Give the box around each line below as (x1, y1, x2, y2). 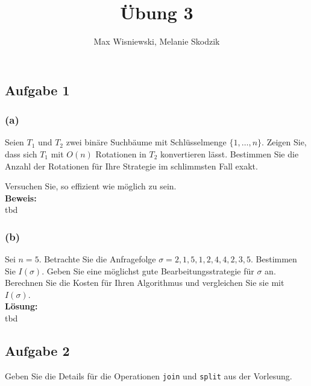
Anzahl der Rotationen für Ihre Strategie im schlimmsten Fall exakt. (5, 159, 258, 172)
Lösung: (5, 300, 38, 312)
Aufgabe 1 (5, 80, 70, 99)
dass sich (5, 147, 37, 160)
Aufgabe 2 (5, 341, 70, 360)
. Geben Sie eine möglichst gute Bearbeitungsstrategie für (42, 264, 254, 277)
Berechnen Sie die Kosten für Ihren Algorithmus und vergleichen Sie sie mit (5, 276, 284, 289)
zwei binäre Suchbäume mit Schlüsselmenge (66, 136, 227, 148)
